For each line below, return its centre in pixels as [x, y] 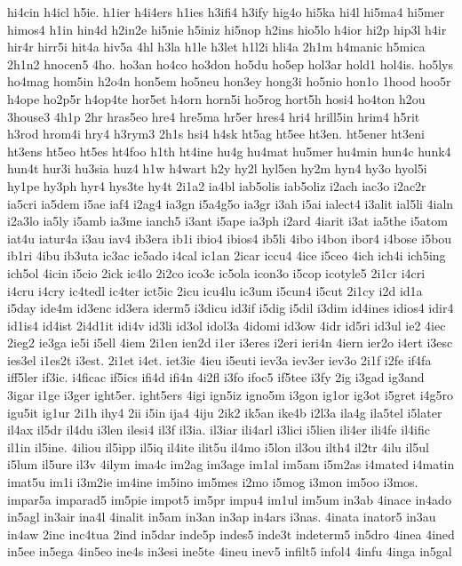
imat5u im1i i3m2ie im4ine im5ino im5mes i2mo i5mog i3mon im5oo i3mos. [213, 482]
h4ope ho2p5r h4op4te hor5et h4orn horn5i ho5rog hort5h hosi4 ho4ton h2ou [216, 98]
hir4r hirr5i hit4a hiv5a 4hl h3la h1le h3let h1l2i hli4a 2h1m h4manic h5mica [216, 47]
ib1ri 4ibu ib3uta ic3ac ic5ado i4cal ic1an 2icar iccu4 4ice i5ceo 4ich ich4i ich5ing [227, 255]
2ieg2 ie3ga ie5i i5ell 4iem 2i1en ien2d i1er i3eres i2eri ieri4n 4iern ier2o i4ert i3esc [230, 343]
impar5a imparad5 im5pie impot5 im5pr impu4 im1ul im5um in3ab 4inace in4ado [229, 499]
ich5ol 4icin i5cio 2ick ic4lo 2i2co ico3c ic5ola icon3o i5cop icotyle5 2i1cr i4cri [216, 272]
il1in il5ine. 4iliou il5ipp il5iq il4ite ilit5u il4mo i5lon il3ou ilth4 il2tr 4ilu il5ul [218, 446]
